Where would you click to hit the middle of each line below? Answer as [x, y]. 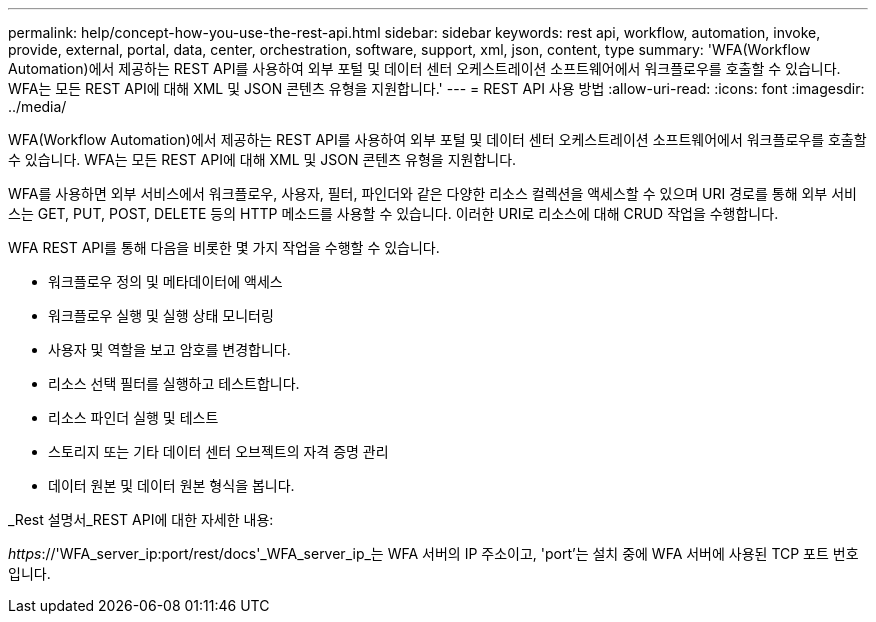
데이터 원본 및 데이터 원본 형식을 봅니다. [171, 485]
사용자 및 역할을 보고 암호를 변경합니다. [169, 349]
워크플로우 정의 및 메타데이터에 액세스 [165, 281]
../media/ [37, 106]
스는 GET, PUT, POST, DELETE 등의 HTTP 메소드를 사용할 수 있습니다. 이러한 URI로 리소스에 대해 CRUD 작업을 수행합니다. [393, 213]
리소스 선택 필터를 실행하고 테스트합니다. [174, 383]
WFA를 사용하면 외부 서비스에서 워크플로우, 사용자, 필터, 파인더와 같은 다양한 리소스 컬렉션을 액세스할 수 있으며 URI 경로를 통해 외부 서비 [432, 193]
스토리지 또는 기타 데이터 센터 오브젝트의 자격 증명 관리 [218, 451]
